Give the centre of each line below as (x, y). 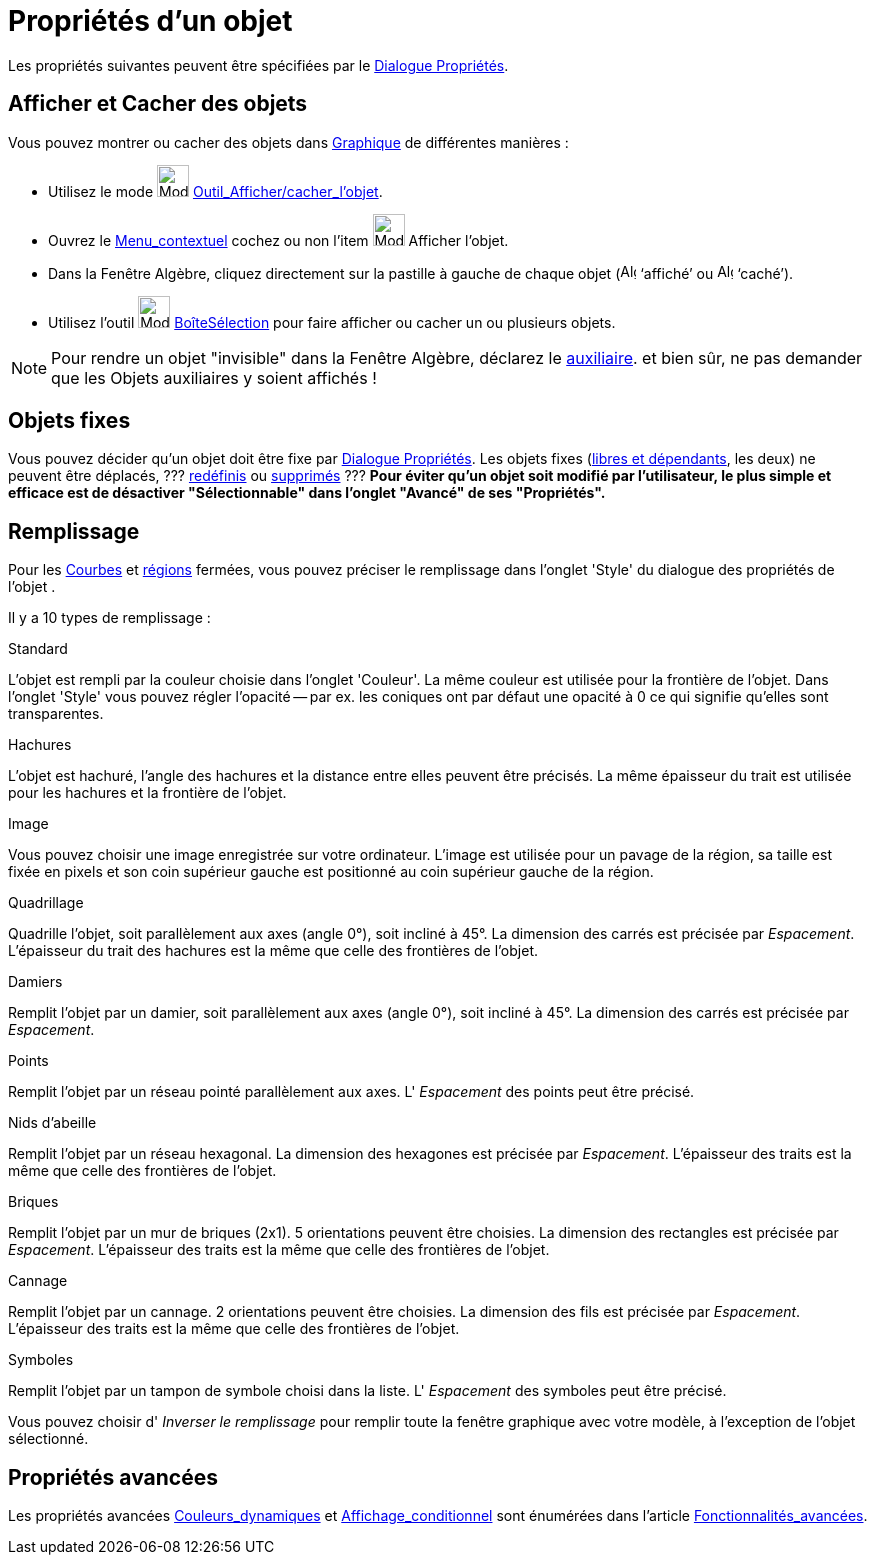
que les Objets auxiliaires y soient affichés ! (214, 377)
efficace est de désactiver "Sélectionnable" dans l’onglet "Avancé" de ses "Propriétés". (307, 493)
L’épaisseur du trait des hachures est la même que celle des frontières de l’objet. (273, 951)
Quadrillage (46, 903)
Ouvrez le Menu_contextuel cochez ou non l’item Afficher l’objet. (278, 240)
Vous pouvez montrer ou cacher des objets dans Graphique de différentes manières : (288, 142)
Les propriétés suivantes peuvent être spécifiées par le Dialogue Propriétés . (258, 65)
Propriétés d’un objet (150, 21)
